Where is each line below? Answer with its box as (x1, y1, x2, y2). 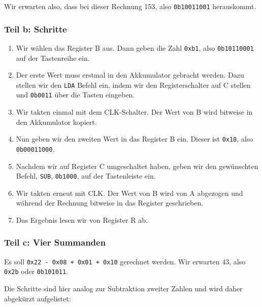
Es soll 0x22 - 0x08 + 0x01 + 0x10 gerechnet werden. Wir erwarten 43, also (4, 256, 246, 266)
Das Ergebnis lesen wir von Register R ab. (16, 214, 148, 225)
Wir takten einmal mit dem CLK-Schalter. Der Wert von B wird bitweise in (16, 107, 253, 117)
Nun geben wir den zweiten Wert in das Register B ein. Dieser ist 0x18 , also (16, 133, 253, 144)
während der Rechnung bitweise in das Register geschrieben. (16, 197, 204, 208)
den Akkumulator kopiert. (16, 116, 97, 127)
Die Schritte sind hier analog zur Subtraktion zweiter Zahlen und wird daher (4, 283, 243, 294)
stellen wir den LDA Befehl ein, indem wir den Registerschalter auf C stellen (16, 79, 251, 90)
